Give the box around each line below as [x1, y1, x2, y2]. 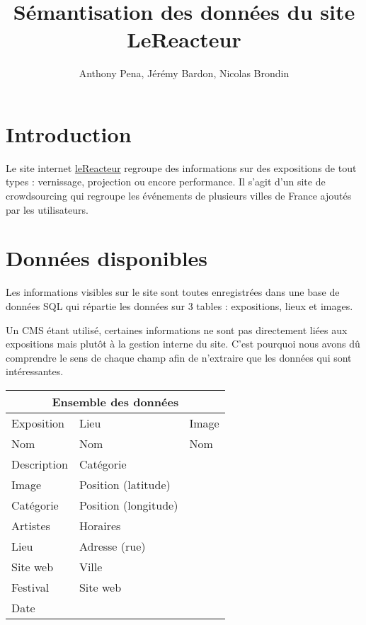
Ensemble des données [52, 393, 179, 410]
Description [11, 455, 68, 472]
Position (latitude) [79, 476, 171, 493]
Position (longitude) [79, 496, 178, 513]
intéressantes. [6, 364, 64, 379]
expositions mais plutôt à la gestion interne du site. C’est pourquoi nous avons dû [6, 336, 360, 351]
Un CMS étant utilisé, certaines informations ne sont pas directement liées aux [6, 322, 348, 337]
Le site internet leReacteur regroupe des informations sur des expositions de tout [6, 160, 357, 175]
